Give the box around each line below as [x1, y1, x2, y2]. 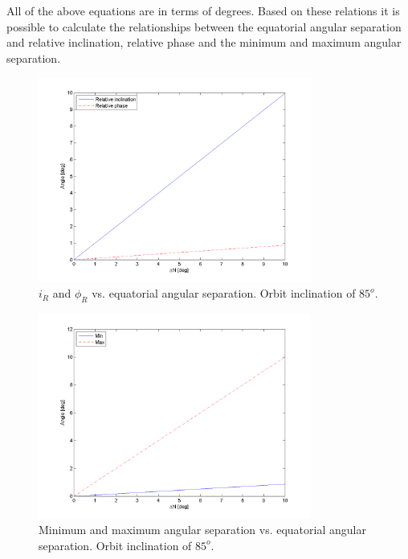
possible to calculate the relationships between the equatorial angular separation [6, 18, 402, 35]
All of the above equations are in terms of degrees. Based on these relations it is [6, 2, 400, 18]
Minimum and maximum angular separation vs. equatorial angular [39, 521, 366, 538]
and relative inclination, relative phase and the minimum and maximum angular [6, 34, 402, 51]
